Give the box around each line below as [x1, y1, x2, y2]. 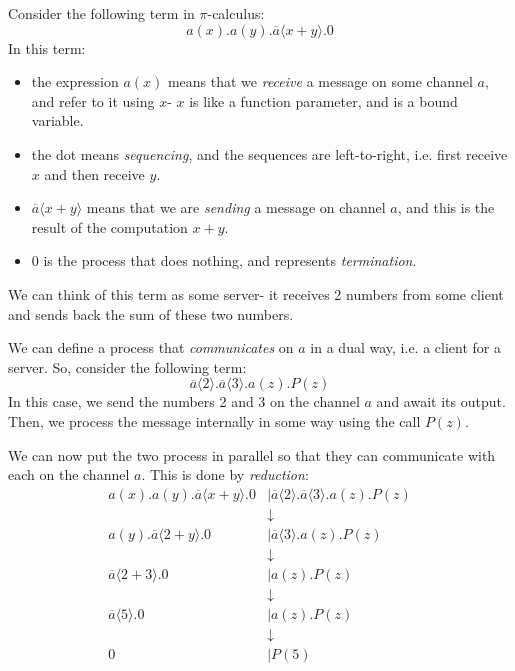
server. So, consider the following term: [8, 356, 247, 377]
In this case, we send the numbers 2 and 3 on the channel [8, 391, 360, 412]
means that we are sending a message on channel [86, 197, 386, 218]
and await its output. [376, 391, 506, 412]
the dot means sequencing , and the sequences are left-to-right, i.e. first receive [31, 143, 508, 164]
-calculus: [207, 3, 265, 23]
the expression [31, 71, 119, 92]
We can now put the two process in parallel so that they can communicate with [8, 444, 496, 465]
